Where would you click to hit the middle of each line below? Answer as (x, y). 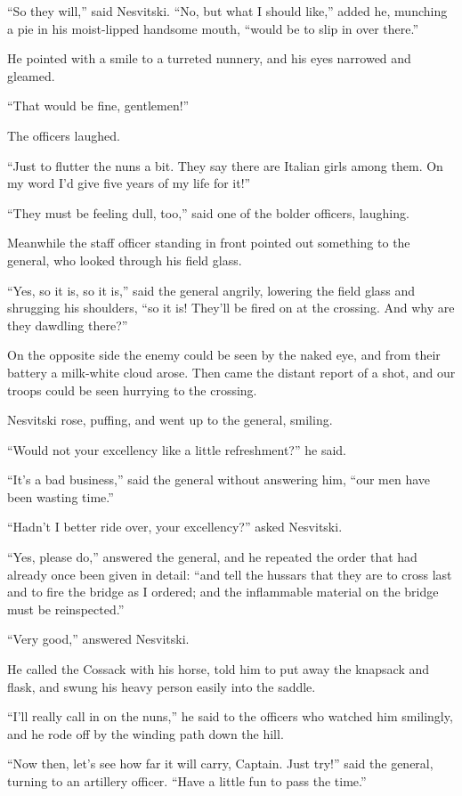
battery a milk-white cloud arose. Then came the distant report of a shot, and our (231, 372)
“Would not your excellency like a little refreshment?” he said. (177, 449)
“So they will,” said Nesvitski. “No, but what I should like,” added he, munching (227, 11)
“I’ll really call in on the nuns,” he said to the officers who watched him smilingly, (230, 716)
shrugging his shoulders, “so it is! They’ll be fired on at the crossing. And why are (231, 308)
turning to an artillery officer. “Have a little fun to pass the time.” (187, 781)
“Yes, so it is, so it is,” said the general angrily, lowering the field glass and (211, 290)
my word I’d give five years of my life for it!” (129, 183)
